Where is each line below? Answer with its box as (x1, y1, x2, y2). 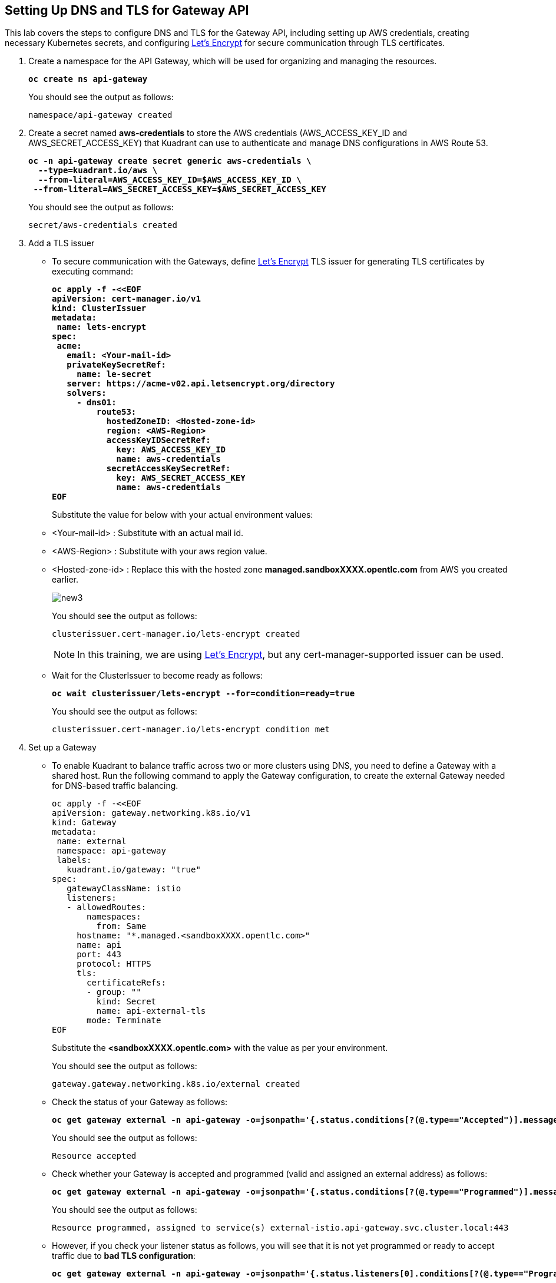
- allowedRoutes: (67, 902, 147, 912)
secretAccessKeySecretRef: (106, 464, 231, 474)
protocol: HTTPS (77, 959, 151, 969)
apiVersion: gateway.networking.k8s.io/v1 (52, 808, 251, 818)
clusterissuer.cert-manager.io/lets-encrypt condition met (52, 725, 330, 735)
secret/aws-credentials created (28, 220, 177, 230)
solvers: (67, 388, 107, 398)
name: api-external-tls (96, 1006, 206, 1016)
